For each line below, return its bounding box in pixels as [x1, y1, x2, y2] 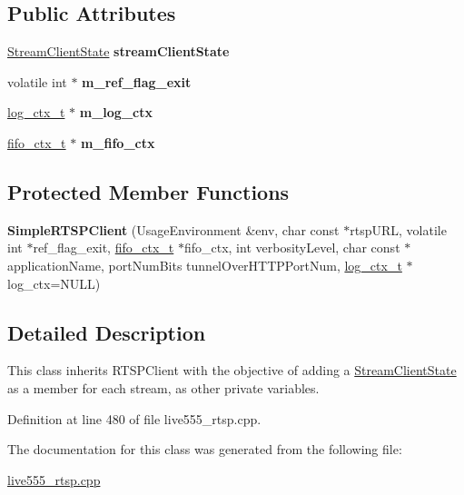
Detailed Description [7, 318, 206, 346]
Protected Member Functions [7, 177, 290, 205]
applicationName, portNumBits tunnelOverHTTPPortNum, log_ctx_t [7, 255, 402, 274]
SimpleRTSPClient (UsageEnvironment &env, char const [7, 220, 340, 239]
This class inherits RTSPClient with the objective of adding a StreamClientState [7, 361, 457, 380]
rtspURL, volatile [350, 220, 447, 239]
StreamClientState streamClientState [7, 42, 230, 61]
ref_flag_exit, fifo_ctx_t [33, 238, 174, 257]
